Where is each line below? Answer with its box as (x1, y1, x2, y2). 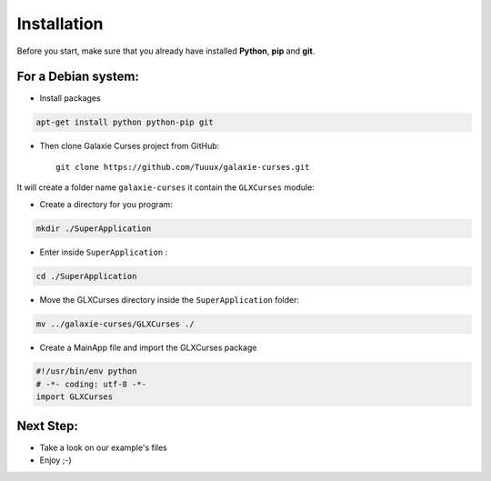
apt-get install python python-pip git (35, 117, 214, 127)
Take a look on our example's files (39, 442, 167, 453)
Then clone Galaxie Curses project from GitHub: (39, 141, 220, 152)
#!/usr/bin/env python (35, 366, 137, 376)
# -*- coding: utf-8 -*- (35, 378, 147, 389)
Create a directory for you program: (39, 198, 173, 209)
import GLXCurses (35, 392, 114, 402)
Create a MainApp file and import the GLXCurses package (39, 342, 257, 353)
